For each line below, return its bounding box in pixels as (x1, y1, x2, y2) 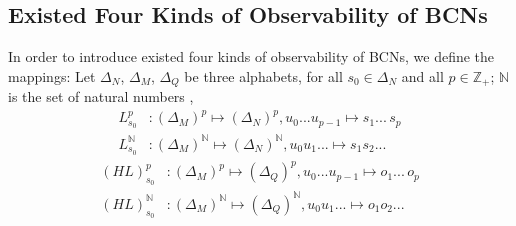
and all (401, 65, 444, 86)
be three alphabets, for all (184, 65, 343, 86)
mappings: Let (8, 65, 96, 86)
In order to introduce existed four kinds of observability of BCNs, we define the (8, 46, 495, 67)
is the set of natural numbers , (8, 86, 194, 107)
